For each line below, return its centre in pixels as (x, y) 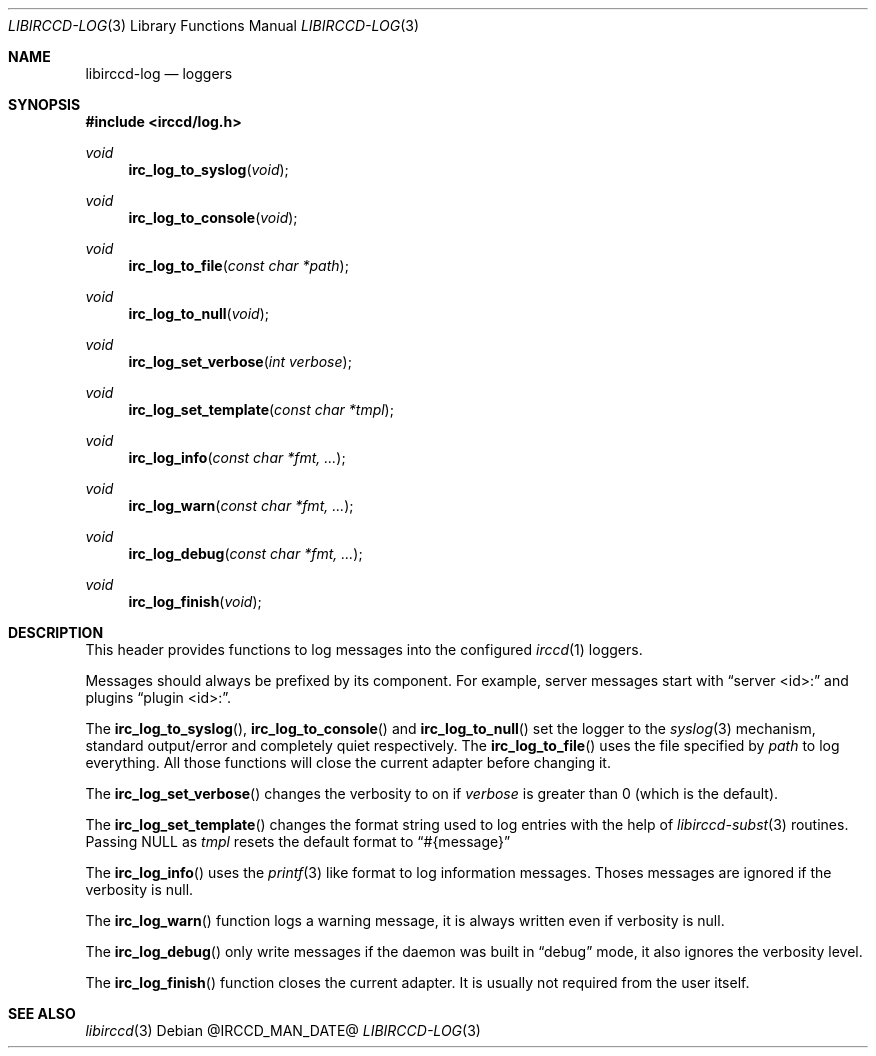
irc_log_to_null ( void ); (198, 313)
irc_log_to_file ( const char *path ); (238, 265)
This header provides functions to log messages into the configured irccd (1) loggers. (364, 649)
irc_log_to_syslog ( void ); (208, 169)
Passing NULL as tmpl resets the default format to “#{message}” (298, 841)
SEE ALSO (42, 1013)
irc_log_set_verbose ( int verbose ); (240, 361)
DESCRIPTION (56, 632)
